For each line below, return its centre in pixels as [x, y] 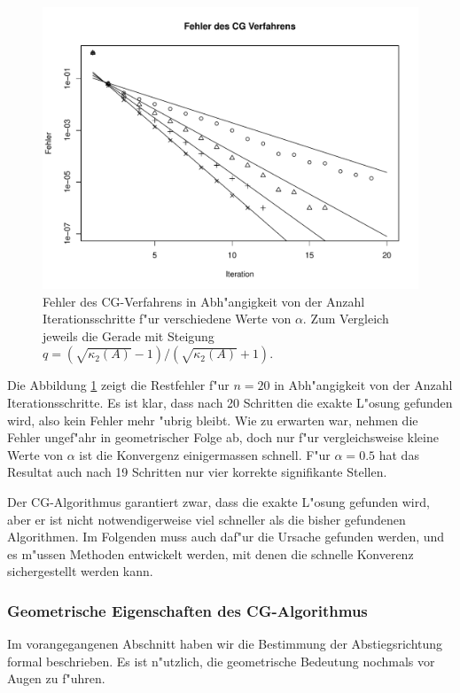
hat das [399, 454]
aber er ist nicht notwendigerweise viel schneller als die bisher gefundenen [207, 519]
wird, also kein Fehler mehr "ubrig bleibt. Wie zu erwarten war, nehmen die [213, 420]
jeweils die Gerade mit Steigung [129, 335]
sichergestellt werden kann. [80, 571]
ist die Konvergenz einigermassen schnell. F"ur [205, 454]
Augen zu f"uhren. [56, 678]
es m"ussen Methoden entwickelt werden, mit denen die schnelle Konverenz [211, 553]
